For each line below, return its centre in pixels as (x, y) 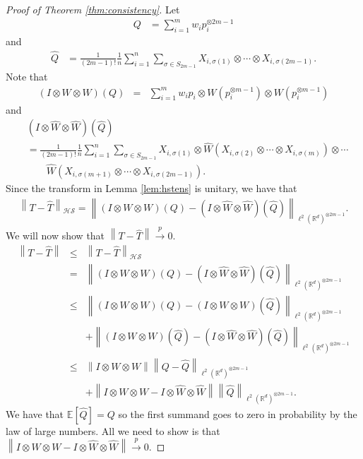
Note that (27, 76)
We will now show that (55, 236)
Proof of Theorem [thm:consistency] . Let (93, 9)
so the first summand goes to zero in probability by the (238, 413)
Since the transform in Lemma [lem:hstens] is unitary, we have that (151, 187)
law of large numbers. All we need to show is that (113, 430)
